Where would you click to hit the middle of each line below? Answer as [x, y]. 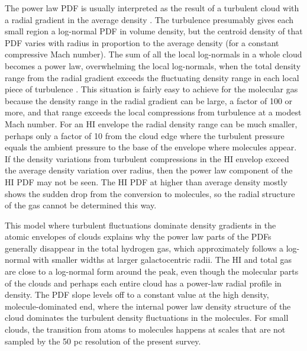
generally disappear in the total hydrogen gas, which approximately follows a [144, 248]
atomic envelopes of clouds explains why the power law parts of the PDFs [138, 236]
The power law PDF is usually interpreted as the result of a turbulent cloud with [152, 8]
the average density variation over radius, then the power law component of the [149, 170]
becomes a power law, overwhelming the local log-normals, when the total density [153, 65]
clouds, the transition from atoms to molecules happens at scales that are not [145, 329]
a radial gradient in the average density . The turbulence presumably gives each [149, 19]
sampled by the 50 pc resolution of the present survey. [103, 341]
